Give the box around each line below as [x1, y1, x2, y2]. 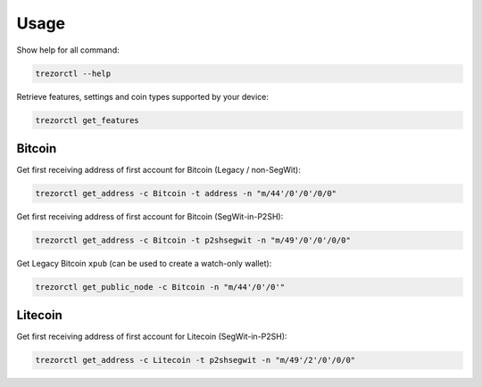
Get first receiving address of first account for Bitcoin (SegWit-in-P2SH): [16, 210, 284, 222]
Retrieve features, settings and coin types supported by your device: [16, 91, 270, 102]
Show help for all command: [16, 45, 120, 55]
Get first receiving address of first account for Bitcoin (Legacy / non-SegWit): [16, 165, 301, 175]
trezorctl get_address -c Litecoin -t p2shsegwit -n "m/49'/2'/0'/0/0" [35, 355, 356, 366]
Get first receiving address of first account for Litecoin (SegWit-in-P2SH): [16, 331, 287, 342]
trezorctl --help [35, 68, 112, 78]
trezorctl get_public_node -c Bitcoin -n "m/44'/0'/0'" [35, 282, 286, 292]
